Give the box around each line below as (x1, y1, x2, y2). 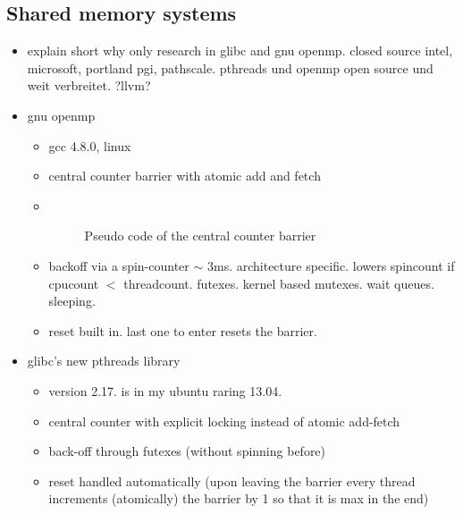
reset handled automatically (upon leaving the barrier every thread (48, 471, 416, 490)
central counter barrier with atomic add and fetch (48, 166, 321, 185)
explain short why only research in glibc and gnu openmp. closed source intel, (27, 41, 453, 60)
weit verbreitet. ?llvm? (27, 76, 151, 95)
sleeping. (48, 291, 96, 310)
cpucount (48, 274, 99, 292)
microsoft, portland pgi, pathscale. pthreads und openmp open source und (27, 58, 434, 77)
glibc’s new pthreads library (27, 351, 181, 370)
